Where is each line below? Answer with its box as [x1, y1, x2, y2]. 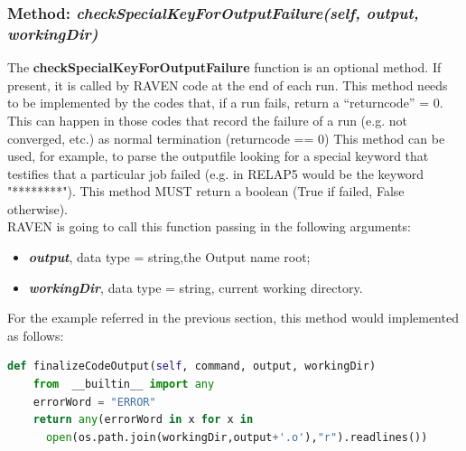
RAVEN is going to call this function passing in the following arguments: [7, 217, 411, 236]
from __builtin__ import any [33, 378, 215, 391]
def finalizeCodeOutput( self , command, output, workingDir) [7, 360, 377, 373]
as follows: [7, 325, 64, 344]
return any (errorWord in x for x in [33, 413, 254, 427]
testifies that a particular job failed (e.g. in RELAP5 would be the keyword [7, 164, 424, 183]
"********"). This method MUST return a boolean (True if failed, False [7, 182, 405, 201]
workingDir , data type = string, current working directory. [28, 277, 363, 296]
